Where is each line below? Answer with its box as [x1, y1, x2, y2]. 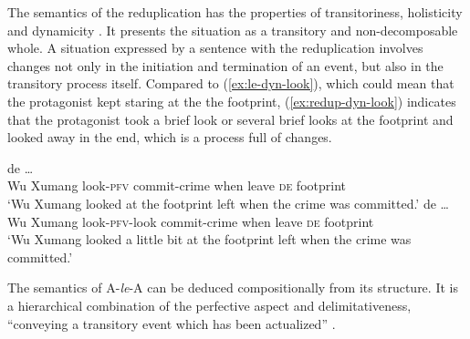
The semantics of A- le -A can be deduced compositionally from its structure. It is [7, 278, 458, 297]
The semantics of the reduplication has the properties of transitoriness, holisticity [7, 3, 463, 21]
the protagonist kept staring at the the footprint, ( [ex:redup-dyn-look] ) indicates [7, 91, 456, 110]
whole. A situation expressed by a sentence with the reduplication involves [7, 38, 423, 57]
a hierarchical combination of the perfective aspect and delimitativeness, [7, 295, 412, 314]
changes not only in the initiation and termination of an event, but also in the [7, 56, 444, 75]
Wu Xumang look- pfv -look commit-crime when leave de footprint [7, 211, 374, 231]
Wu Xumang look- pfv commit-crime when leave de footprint [7, 176, 346, 195]
